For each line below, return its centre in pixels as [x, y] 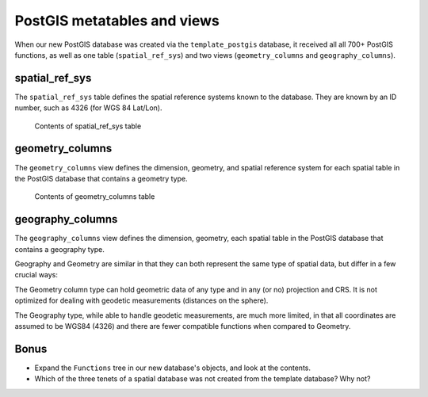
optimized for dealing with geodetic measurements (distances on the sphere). [141, 300]
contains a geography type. [59, 249]
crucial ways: [36, 275]
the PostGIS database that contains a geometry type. [101, 178]
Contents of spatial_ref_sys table [88, 126]
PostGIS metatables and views [117, 21]
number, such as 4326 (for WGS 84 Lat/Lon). [88, 108]
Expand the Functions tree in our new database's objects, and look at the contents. [173, 368]
